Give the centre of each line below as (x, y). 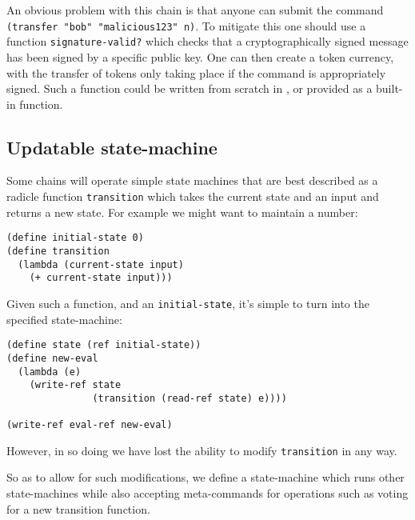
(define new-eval (52, 358)
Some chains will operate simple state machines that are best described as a (192, 180)
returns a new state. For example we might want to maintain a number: (182, 212)
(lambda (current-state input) (101, 264)
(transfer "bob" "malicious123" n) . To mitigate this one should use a (186, 25)
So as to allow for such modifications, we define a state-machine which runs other (206, 477)
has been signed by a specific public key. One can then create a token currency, (200, 56)
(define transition (58, 251)
